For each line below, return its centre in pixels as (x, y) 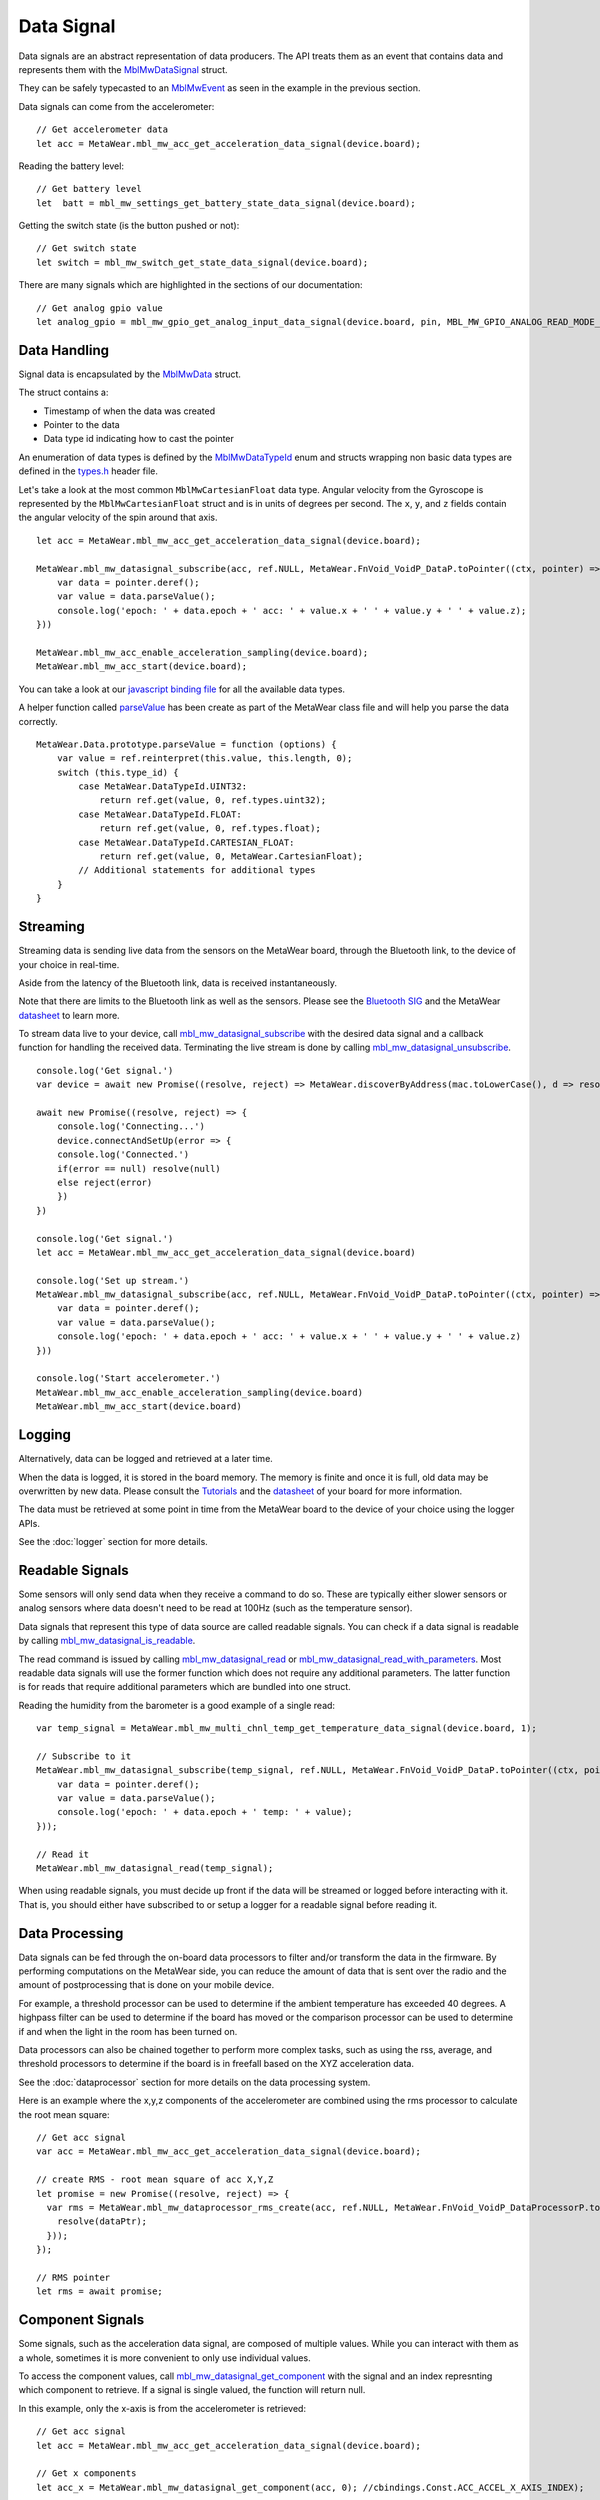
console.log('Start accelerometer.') (129, 1378)
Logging (45, 1435)
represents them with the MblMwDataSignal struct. (123, 69)
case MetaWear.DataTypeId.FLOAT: (160, 814)
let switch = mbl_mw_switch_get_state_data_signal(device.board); (202, 262)
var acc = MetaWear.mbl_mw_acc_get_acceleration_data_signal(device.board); (229, 2151)
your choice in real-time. (69, 964)
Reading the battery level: (71, 166)
